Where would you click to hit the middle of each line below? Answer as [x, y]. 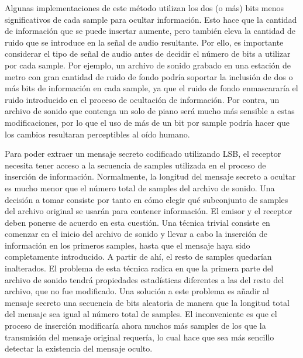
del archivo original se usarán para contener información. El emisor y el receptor [149, 211]
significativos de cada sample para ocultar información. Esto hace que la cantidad [151, 19]
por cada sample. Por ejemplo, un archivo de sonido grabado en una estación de [148, 65]
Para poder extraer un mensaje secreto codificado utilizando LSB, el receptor [143, 154]
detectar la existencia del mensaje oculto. [79, 348]
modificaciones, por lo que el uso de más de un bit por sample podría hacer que [147, 122]
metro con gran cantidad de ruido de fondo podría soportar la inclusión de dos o [149, 76]
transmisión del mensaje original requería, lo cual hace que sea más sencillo [140, 337]
